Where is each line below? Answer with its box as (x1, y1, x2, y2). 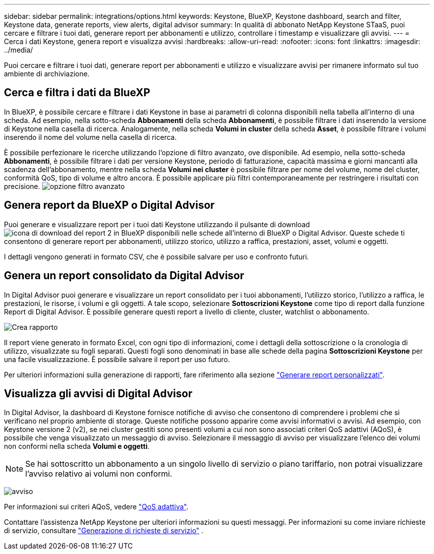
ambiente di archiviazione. (4, 69, 90, 78)
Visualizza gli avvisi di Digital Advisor (4, 387, 193, 400)
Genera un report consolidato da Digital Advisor (4, 269, 244, 282)
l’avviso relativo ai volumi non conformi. (25, 469, 172, 479)
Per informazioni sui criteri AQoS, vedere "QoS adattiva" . (4, 502, 189, 511)
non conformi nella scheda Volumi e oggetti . (4, 442, 150, 451)
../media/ (4, 46, 33, 54)
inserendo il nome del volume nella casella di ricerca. (4, 132, 177, 141)
